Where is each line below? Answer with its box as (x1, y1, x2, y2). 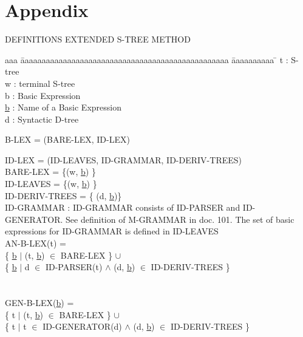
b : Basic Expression (5, 89, 81, 101)
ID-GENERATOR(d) (43, 320, 122, 333)
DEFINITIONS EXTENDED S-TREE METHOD (5, 33, 191, 46)
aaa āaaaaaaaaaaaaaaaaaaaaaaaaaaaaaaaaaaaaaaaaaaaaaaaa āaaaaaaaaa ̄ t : (5, 53, 288, 66)
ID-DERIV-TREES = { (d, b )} (5, 189, 122, 202)
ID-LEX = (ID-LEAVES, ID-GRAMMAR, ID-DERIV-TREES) (5, 153, 242, 166)
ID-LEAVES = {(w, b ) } (5, 177, 97, 190)
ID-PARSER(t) (45, 260, 103, 273)
